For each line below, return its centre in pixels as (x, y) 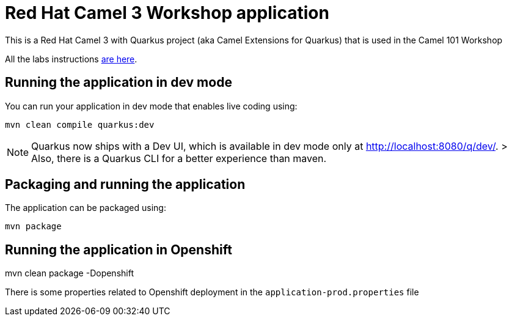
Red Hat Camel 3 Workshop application (167, 13)
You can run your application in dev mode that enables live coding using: (151, 106)
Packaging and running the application (125, 185)
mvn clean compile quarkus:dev (80, 124)
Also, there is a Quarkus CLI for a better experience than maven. (179, 158)
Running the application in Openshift (119, 249)
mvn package (33, 227)
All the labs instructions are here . (71, 59)
